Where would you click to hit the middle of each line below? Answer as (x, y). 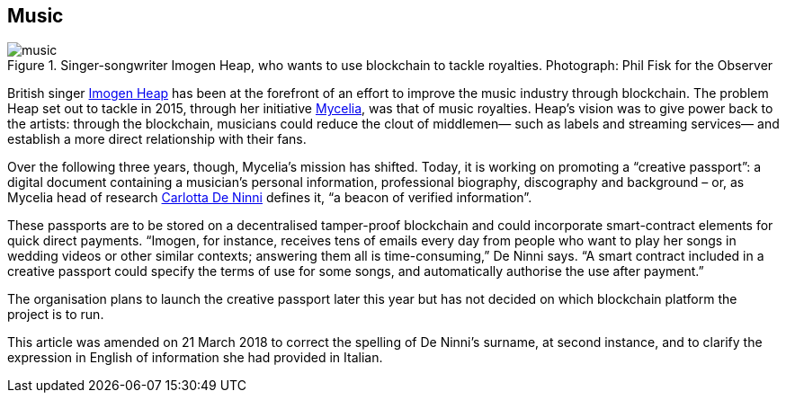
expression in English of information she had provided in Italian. (195, 358)
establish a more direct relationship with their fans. (157, 139)
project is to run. (56, 315)
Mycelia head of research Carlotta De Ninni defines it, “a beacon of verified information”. (270, 198)
